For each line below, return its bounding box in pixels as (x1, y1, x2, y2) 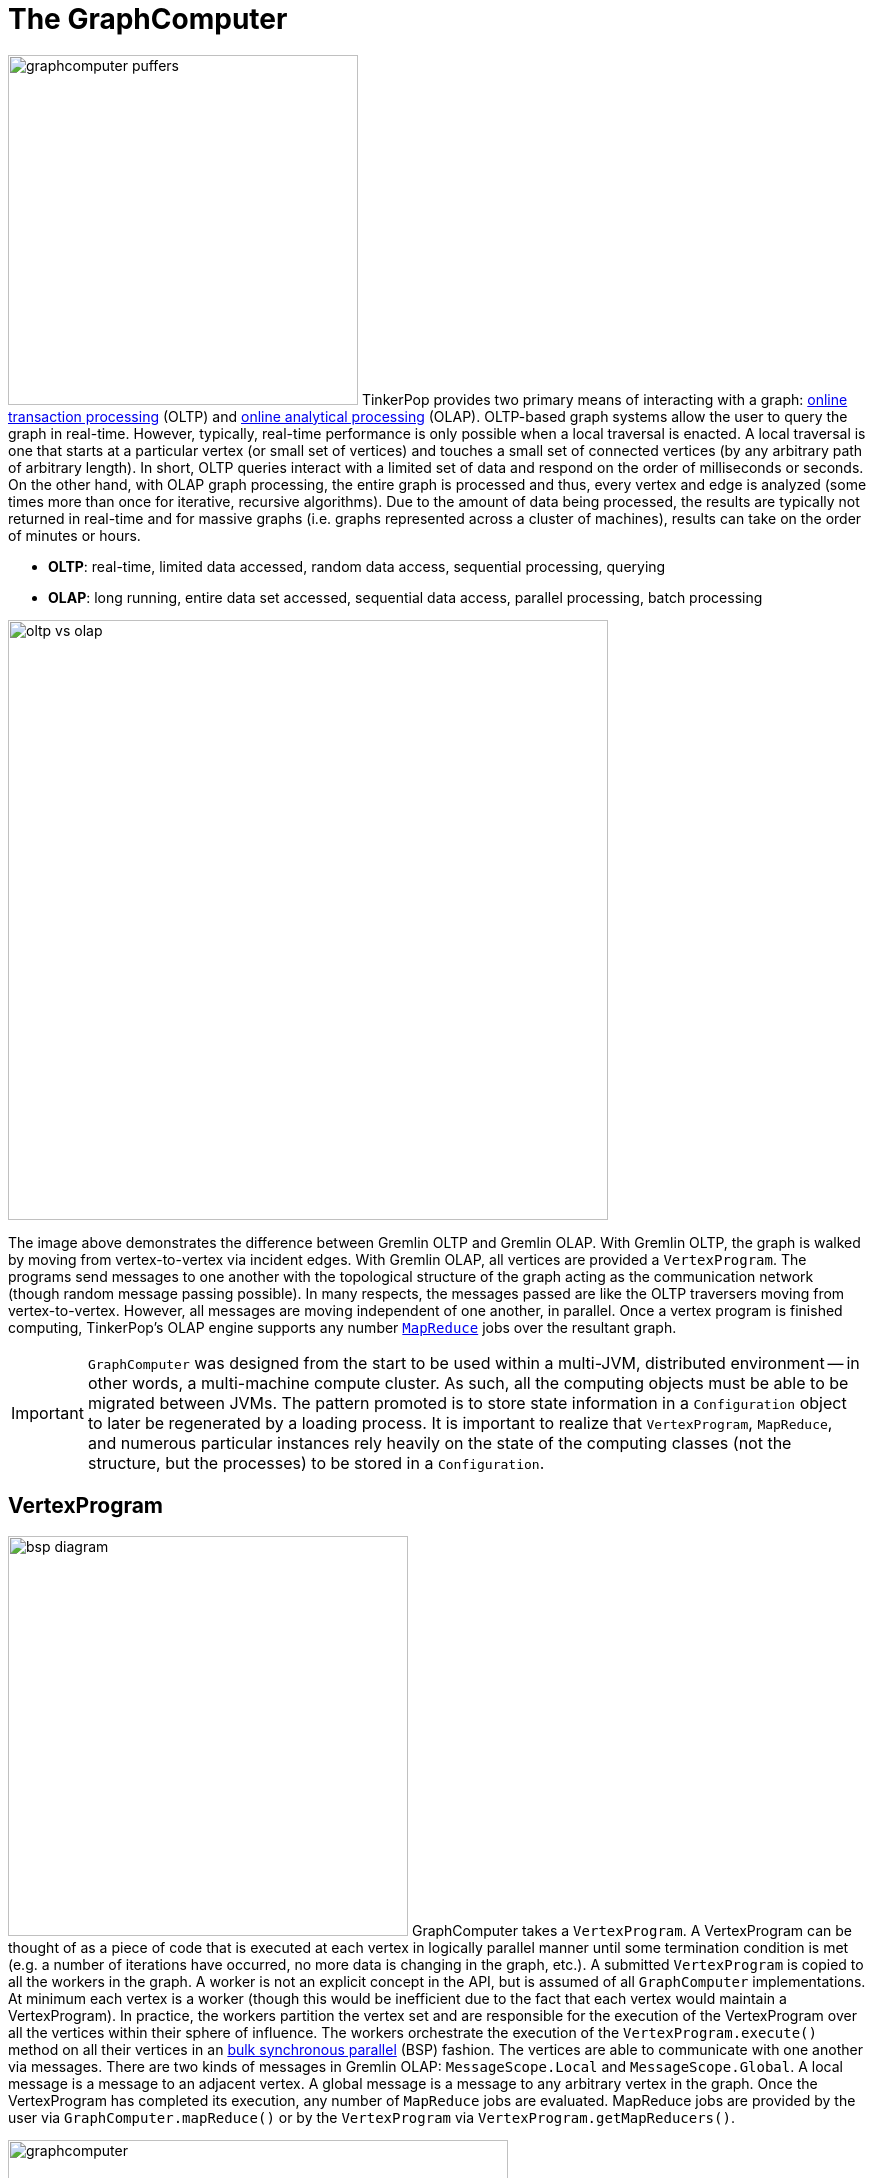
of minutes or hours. (8, 526, 141, 544)
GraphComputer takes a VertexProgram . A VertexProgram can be (411, 1921, 853, 1939)
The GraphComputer (8, 2, 288, 36)
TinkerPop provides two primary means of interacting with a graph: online (361, 390, 848, 408)
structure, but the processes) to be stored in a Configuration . (87, 1452, 545, 1473)
